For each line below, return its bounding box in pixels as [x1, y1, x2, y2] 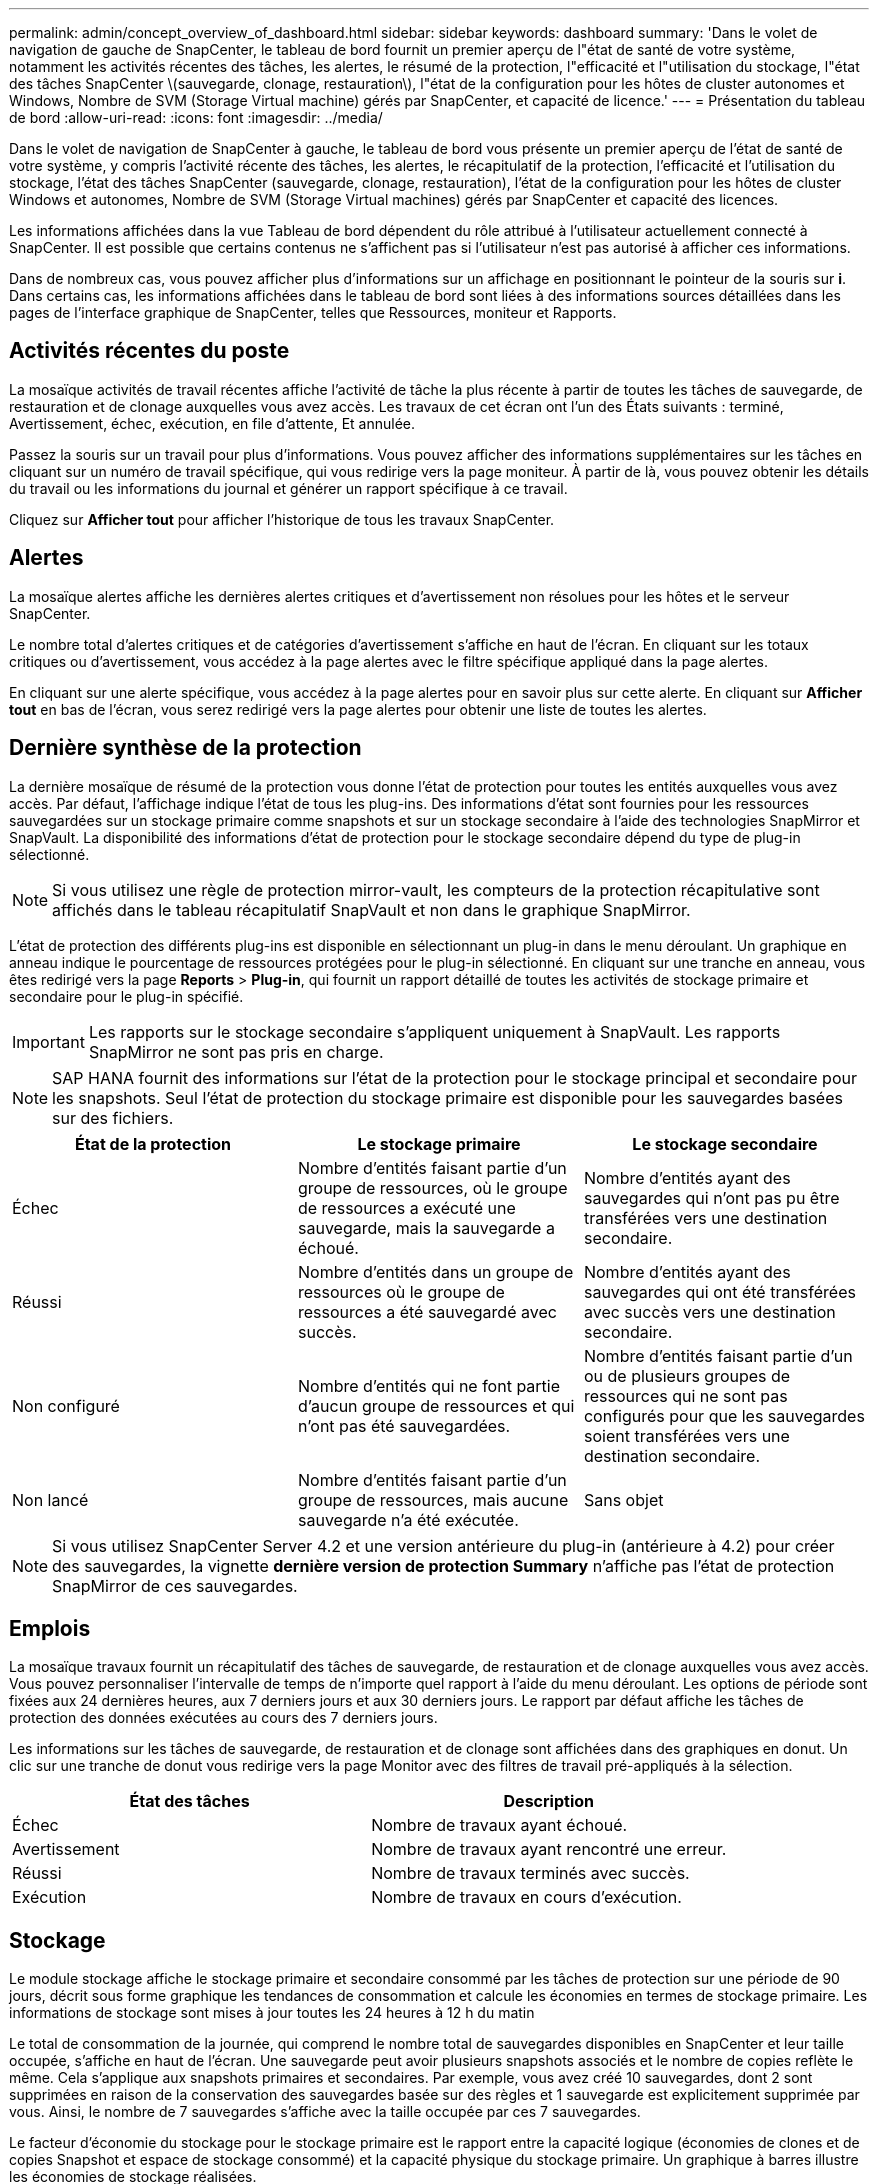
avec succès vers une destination [583, 1301, 836, 1322]
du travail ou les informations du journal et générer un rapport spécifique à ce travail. [9, 479, 568, 497]
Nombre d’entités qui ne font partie [297, 1375, 561, 1396]
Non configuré [12, 1395, 120, 1416]
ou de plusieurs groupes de [583, 1365, 791, 1386]
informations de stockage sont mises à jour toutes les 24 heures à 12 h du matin [9, 2004, 535, 2022]
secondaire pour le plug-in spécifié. [9, 987, 244, 1005]
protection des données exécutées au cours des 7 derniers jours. [9, 1709, 438, 1727]
